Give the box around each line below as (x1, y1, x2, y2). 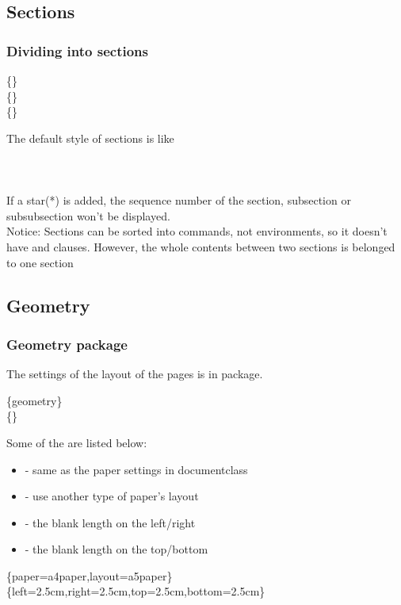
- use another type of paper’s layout (25, 488, 199, 504)
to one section (6, 254, 74, 270)
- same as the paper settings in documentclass (25, 461, 248, 477)
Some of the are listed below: (6, 434, 147, 450)
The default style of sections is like (6, 129, 174, 146)
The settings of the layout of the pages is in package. (6, 366, 263, 382)
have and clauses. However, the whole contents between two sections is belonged (6, 238, 395, 255)
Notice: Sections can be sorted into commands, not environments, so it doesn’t (6, 223, 388, 239)
